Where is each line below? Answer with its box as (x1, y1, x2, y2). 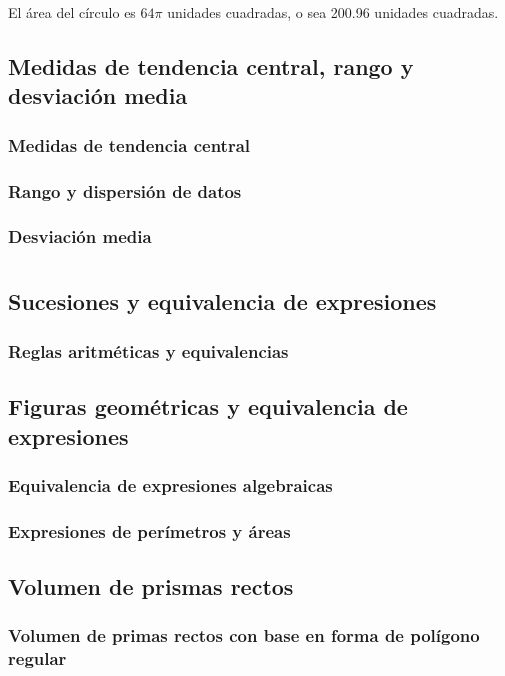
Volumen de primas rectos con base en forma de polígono (8, 623, 480, 648)
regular (8, 646, 67, 671)
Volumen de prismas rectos (8, 570, 294, 601)
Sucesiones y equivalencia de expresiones (8, 286, 437, 317)
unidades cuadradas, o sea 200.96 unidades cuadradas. (167, 2, 499, 22)
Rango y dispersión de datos (8, 178, 242, 203)
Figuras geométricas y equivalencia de (8, 391, 408, 422)
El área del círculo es (8, 2, 136, 22)
